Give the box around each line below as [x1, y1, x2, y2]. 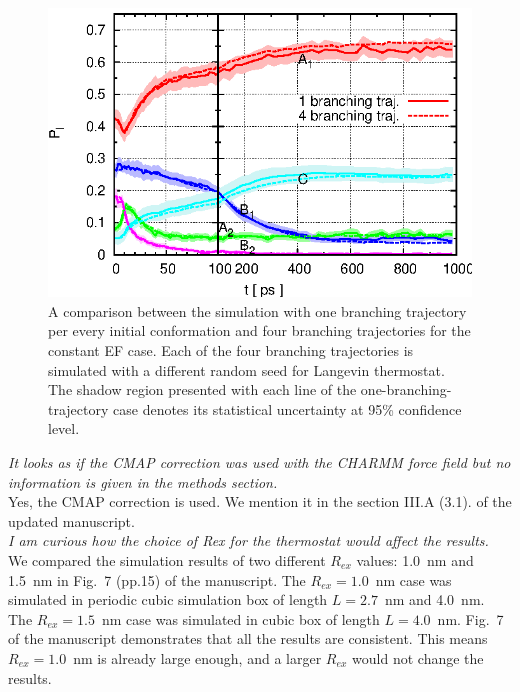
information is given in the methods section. [8, 471, 278, 492]
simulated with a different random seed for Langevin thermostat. [48, 359, 445, 380]
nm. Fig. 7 [437, 608, 504, 629]
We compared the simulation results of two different [8, 549, 326, 570]
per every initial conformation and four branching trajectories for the [48, 320, 471, 341]
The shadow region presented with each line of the [48, 379, 357, 400]
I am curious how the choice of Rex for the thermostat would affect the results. [8, 530, 489, 551]
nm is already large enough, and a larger [73, 647, 322, 668]
